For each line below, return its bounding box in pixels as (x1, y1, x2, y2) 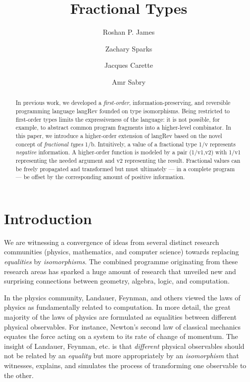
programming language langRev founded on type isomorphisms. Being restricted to (15, 106, 230, 115)
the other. (4, 370, 34, 380)
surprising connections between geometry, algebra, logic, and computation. (4, 276, 230, 286)
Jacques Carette (104, 60, 153, 70)
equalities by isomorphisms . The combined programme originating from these (4, 256, 238, 266)
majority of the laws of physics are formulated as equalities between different (4, 311, 237, 322)
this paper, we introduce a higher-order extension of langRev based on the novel (15, 131, 222, 140)
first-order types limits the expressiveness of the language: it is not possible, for (15, 115, 220, 123)
